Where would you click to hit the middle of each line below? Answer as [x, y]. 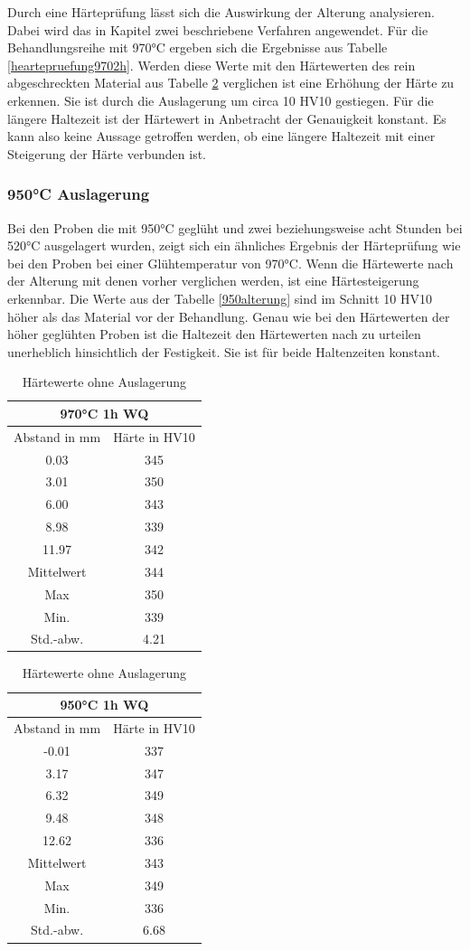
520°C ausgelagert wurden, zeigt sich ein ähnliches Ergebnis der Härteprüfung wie [234, 245]
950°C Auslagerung [79, 194]
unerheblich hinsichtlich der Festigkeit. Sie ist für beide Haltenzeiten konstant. [224, 351]
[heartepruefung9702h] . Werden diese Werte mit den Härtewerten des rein [211, 65]
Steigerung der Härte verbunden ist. [107, 153]
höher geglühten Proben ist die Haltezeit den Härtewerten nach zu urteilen [214, 334]
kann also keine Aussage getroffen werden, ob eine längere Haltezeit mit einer [221, 136]
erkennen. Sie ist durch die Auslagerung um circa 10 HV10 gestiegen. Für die [221, 100]
